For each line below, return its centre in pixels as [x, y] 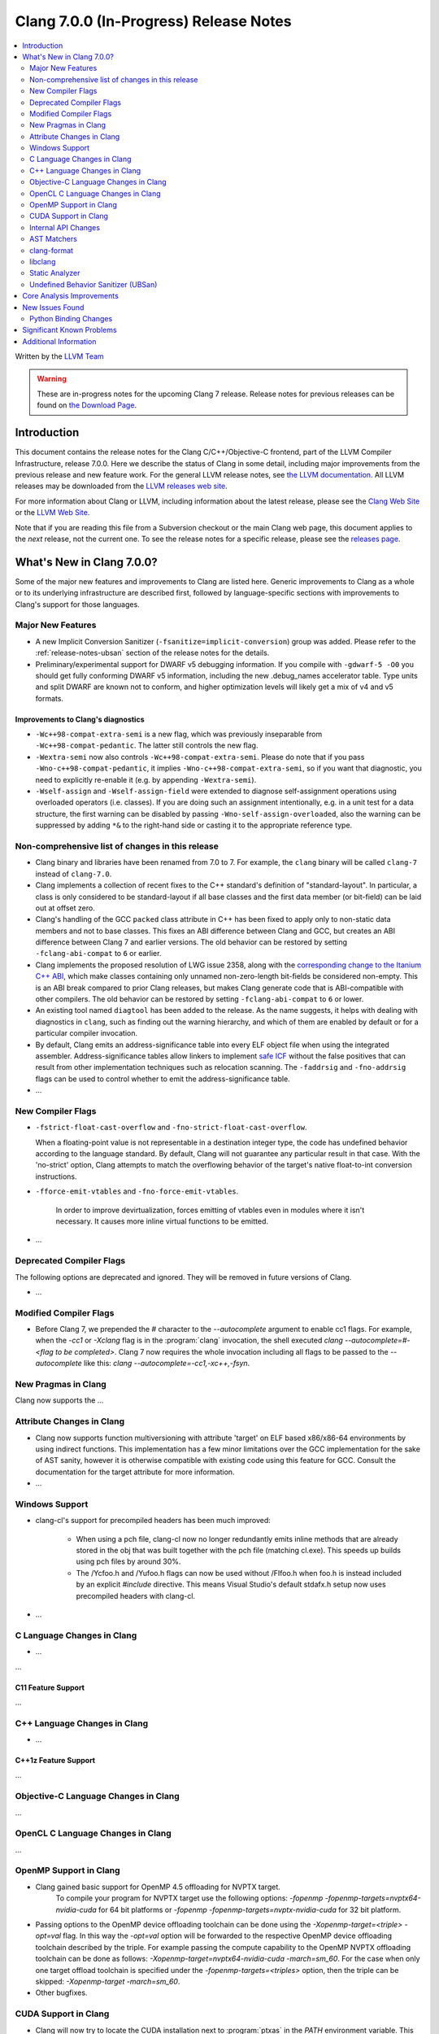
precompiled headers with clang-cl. [135, 1595]
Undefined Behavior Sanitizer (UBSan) [93, 284]
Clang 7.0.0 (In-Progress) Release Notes [153, 21]
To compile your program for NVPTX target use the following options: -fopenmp [189, 1898]
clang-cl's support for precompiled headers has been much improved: [153, 1521]
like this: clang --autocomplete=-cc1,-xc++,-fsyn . [167, 1364]
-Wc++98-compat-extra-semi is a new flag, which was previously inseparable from [179, 734]
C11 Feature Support [50, 1687]
